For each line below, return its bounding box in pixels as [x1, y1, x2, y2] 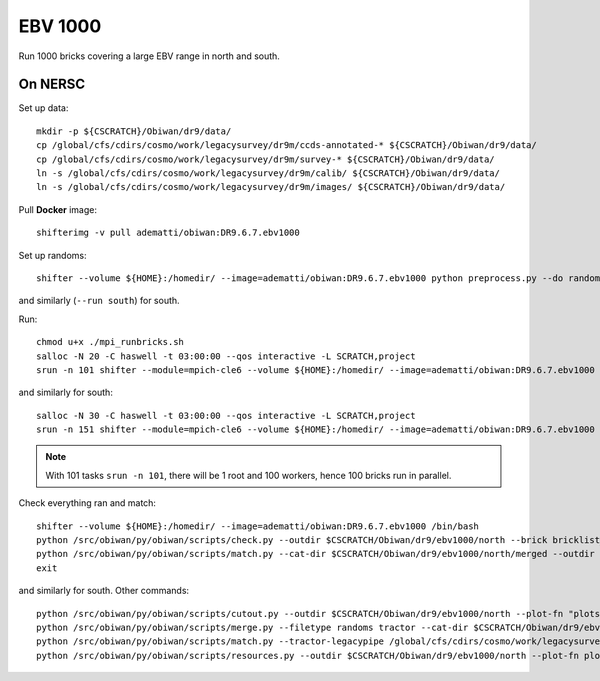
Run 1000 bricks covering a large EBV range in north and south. [18, 50, 280, 62]
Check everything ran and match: [18, 497, 157, 509]
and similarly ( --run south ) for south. [18, 295, 180, 307]
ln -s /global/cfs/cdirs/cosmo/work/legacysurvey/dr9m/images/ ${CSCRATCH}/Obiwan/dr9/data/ [36, 181, 506, 193]
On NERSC [18, 76, 86, 93]
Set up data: [18, 102, 69, 114]
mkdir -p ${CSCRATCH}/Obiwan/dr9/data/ [36, 125, 232, 137]
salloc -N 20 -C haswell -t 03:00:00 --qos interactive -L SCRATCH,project [36, 350, 416, 362]
